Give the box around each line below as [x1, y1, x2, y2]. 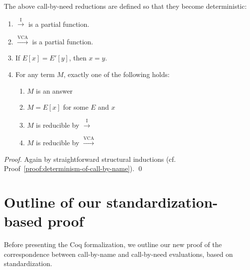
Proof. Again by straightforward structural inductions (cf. [4, 154, 176, 164]
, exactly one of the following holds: [63, 69, 170, 79]
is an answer [36, 85, 73, 96]
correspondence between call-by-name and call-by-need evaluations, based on [4, 249, 233, 259]
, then [69, 53, 87, 63]
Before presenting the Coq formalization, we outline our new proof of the [4, 239, 222, 250]
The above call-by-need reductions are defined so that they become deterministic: [4, 1, 247, 11]
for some [63, 102, 89, 112]
